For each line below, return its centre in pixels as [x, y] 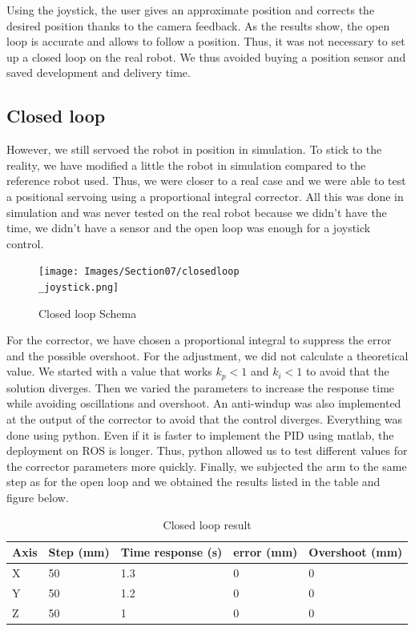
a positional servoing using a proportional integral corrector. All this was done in [205, 196]
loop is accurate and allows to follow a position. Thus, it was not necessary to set [206, 41]
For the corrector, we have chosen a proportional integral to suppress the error [199, 340]
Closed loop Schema [88, 313]
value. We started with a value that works [109, 371]
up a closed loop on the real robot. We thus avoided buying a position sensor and [206, 56]
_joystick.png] [79, 287]
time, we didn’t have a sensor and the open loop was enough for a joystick [189, 228]
